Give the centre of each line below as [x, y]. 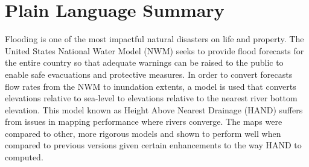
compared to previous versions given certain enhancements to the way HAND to [153, 145]
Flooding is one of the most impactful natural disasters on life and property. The [154, 39]
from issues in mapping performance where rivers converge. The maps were [144, 121]
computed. [24, 157]
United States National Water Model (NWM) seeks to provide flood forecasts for [154, 50]
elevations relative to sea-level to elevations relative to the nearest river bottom [151, 98]
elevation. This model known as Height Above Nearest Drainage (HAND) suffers [154, 109]
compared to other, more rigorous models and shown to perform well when [143, 133]
